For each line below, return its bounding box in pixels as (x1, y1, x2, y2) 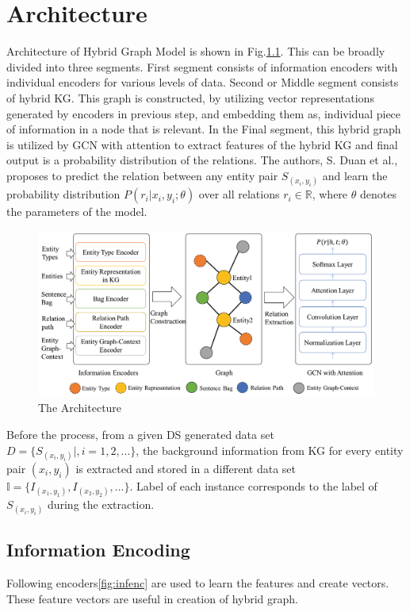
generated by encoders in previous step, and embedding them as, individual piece (6, 105, 401, 121)
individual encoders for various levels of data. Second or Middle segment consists (6, 74, 399, 90)
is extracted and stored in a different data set (75, 460, 297, 476)
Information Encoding (6, 537, 190, 562)
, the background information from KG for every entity (136, 441, 404, 458)
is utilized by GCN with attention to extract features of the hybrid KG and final (6, 136, 398, 152)
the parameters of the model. (6, 203, 148, 220)
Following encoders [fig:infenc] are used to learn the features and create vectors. (6, 575, 389, 591)
